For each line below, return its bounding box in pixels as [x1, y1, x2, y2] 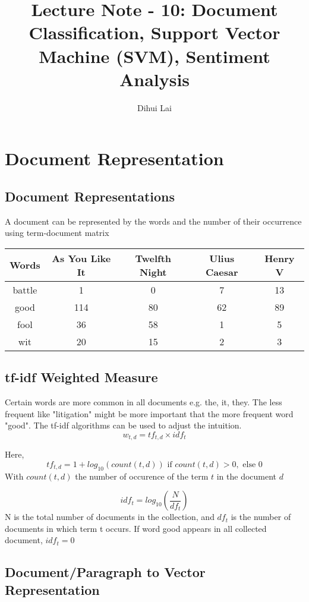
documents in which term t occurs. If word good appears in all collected [5, 522, 267, 534]
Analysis [119, 67, 190, 91]
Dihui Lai [137, 101, 172, 114]
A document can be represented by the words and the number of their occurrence [5, 215, 302, 227]
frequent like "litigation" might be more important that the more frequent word [5, 407, 294, 420]
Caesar [206, 264, 238, 279]
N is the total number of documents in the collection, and [5, 510, 215, 523]
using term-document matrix [5, 226, 109, 239]
